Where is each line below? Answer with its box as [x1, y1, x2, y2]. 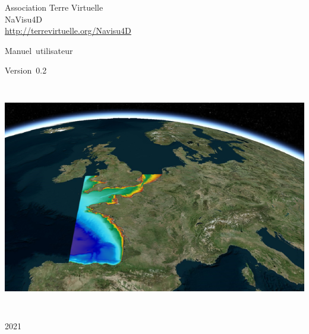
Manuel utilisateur [5, 44, 73, 56]
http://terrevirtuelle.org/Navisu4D [5, 24, 131, 37]
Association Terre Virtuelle [5, 1, 103, 13]
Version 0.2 [5, 64, 47, 77]
